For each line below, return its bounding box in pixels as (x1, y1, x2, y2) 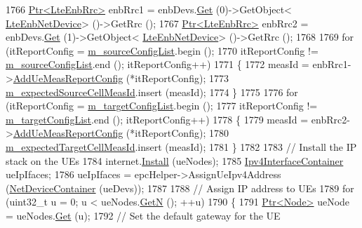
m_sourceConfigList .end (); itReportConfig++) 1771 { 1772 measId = (6, 57, 309, 72)
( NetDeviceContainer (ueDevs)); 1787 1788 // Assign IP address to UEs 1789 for (6, 180, 354, 195)
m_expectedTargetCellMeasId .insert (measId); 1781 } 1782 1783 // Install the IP (6, 139, 357, 154)
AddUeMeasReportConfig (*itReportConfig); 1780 (13, 126, 229, 140)
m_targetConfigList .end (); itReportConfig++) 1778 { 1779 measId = (6, 112, 309, 126)
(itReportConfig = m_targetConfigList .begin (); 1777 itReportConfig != (6, 98, 318, 113)
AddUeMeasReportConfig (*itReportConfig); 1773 (13, 70, 229, 85)
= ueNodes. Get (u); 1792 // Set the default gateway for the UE (6, 208, 281, 222)
